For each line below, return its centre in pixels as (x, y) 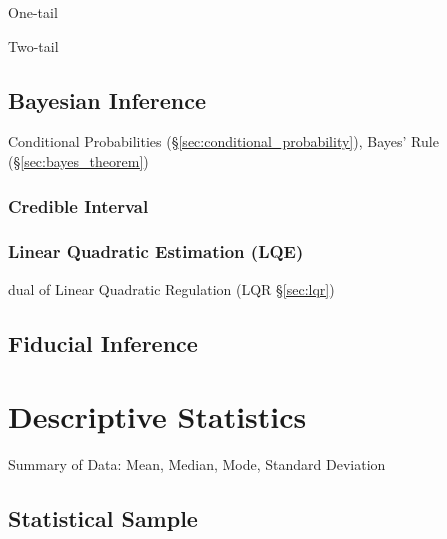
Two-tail (33, 45)
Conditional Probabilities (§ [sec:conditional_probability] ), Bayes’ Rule (223, 141)
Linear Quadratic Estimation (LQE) (156, 251)
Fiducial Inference (103, 342)
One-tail (33, 12)
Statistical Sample (103, 518)
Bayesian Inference (107, 99)
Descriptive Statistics (157, 416)
